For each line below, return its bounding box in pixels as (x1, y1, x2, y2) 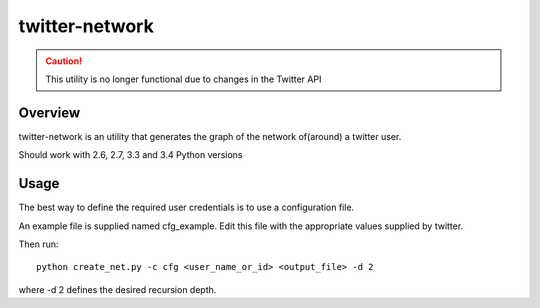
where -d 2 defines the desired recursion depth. (18, 283, 217, 295)
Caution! (45, 55, 83, 67)
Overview (18, 104, 81, 121)
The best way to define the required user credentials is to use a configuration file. (18, 201, 355, 214)
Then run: (18, 238, 59, 250)
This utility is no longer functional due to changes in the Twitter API (45, 73, 322, 85)
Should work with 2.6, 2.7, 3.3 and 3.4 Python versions (18, 149, 244, 161)
